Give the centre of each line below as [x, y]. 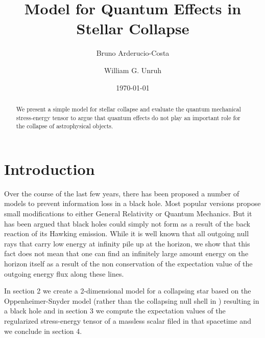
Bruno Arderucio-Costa [133, 53]
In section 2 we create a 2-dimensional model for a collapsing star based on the [128, 291]
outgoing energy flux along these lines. [64, 273]
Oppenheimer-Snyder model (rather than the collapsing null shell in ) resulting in [132, 300]
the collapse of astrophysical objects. [65, 126]
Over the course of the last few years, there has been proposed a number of [122, 193]
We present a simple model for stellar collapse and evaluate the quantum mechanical [128, 109]
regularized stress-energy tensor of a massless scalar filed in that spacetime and [128, 320]
